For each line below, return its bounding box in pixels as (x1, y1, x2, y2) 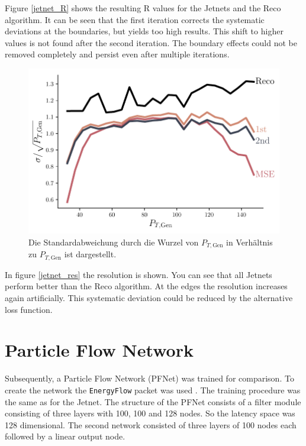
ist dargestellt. (64, 248, 117, 260)
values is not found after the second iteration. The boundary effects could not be (5, 36, 297, 49)
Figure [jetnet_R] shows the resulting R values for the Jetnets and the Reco (5, 2, 281, 14)
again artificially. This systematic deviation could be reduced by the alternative (5, 292, 293, 303)
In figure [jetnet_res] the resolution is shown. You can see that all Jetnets (5, 268, 272, 280)
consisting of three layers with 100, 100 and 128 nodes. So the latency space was (5, 407, 295, 419)
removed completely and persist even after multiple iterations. (5, 48, 230, 60)
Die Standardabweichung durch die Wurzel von (28, 235, 199, 248)
